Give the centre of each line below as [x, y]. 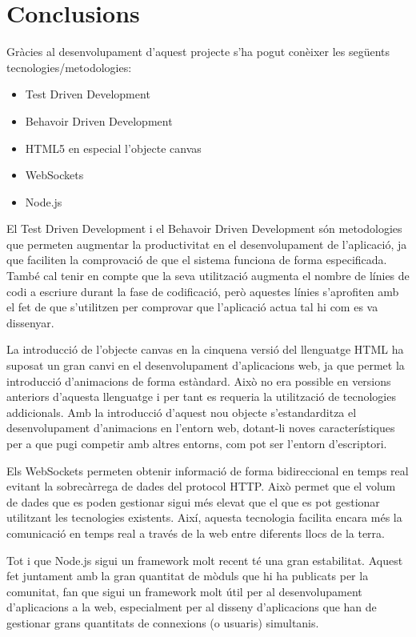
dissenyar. [30, 322]
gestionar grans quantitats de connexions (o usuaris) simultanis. [163, 622]
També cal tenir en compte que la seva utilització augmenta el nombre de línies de [208, 276]
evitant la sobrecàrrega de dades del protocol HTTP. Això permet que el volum [201, 486]
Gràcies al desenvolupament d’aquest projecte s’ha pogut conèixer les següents [198, 52]
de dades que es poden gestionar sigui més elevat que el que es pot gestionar [193, 501]
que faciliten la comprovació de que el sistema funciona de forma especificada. [197, 260]
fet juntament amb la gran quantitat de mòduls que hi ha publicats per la [188, 576]
